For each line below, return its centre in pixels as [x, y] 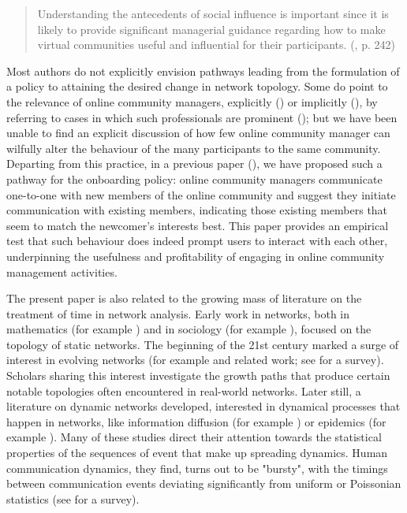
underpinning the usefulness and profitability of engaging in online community [196, 256]
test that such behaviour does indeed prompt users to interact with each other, [197, 241]
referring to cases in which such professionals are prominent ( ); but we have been [202, 117]
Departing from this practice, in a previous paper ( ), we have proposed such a [194, 164]
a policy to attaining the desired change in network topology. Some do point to [197, 86]
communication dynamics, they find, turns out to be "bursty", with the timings [197, 468]
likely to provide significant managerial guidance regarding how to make [211, 29]
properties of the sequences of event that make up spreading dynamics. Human [197, 453]
